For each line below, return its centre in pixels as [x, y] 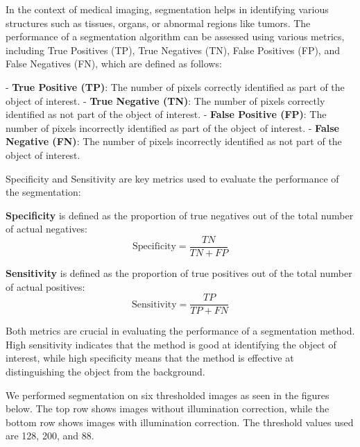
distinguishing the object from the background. [105, 371]
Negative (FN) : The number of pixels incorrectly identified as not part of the [174, 141]
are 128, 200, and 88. [50, 436]
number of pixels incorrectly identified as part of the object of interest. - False [172, 127]
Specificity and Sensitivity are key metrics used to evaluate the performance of [172, 178]
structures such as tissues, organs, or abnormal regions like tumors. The [158, 23]
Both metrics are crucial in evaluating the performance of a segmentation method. [180, 331]
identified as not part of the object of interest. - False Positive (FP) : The [166, 114]
